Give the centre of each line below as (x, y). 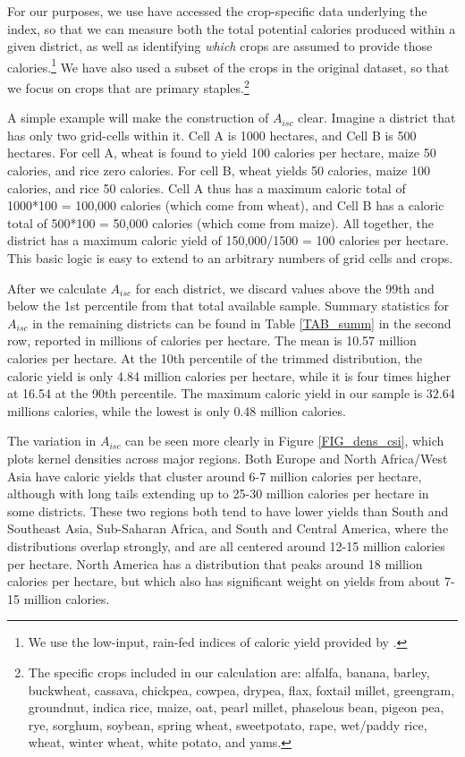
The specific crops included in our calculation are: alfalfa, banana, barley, (229, 672)
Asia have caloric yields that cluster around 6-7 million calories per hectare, (215, 476)
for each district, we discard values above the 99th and (285, 288)
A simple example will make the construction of (138, 118)
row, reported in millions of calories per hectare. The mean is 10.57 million (212, 340)
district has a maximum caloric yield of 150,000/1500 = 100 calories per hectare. (228, 240)
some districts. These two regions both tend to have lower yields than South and (228, 510)
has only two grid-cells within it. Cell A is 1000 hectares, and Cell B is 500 (212, 135)
